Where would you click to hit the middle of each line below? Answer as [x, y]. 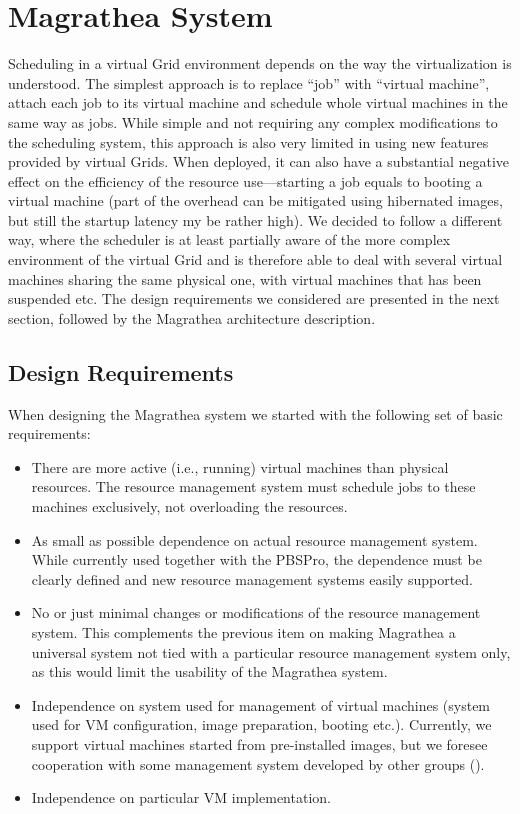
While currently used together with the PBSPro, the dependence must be [256, 559]
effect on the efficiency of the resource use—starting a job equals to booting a [245, 180]
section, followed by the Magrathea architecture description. [192, 317]
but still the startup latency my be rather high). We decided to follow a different [255, 219]
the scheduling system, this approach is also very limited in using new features [248, 141]
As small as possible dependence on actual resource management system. [254, 539]
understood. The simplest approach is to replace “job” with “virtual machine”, [249, 82]
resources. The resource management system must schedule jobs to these [253, 486]
